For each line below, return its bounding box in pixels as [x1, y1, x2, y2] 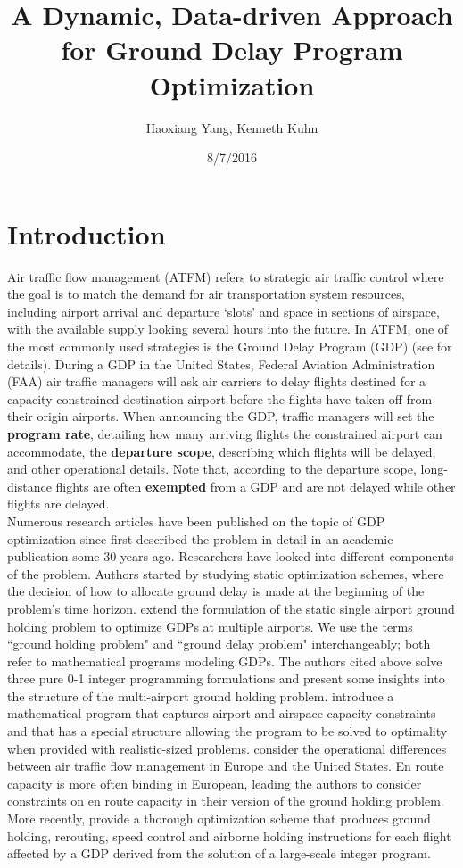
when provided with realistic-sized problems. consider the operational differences [7, 739, 447, 757]
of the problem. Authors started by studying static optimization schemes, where [7, 564, 444, 583]
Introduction [7, 215, 166, 252]
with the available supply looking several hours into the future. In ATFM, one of [7, 319, 449, 338]
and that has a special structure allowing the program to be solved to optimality [7, 722, 448, 740]
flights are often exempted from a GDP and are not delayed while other [55, 476, 456, 495]
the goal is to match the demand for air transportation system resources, [7, 285, 405, 303]
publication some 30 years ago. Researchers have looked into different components [7, 547, 454, 566]
